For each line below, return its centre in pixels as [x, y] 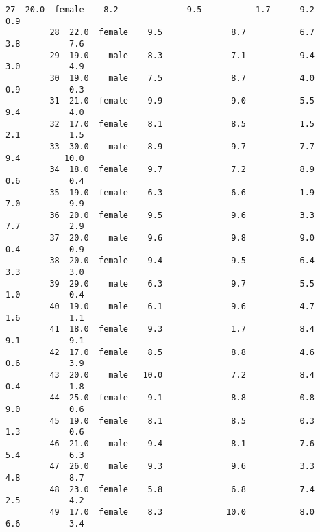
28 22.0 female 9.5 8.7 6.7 [182, 33]
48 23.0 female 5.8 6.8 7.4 [182, 489]
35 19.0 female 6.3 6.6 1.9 [182, 192]
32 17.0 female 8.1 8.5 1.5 [182, 124]
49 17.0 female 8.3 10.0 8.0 [182, 512]
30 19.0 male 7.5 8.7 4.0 [182, 78]
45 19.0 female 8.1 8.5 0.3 [182, 421]
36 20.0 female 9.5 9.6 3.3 [182, 215]
